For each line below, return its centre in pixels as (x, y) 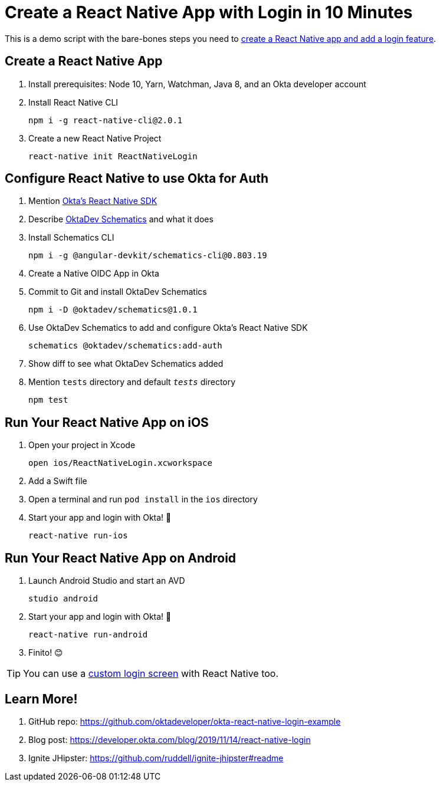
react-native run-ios (78, 536)
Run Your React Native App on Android (121, 558)
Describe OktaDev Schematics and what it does (121, 219)
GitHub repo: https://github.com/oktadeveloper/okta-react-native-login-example (185, 721)
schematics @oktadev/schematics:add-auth (125, 346)
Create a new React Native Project (95, 138)
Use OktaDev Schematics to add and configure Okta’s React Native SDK (168, 328)
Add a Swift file (58, 481)
